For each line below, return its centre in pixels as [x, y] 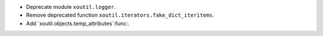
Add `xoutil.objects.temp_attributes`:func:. [78, 23]
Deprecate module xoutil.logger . [71, 7]
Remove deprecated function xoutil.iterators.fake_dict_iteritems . [120, 15]
